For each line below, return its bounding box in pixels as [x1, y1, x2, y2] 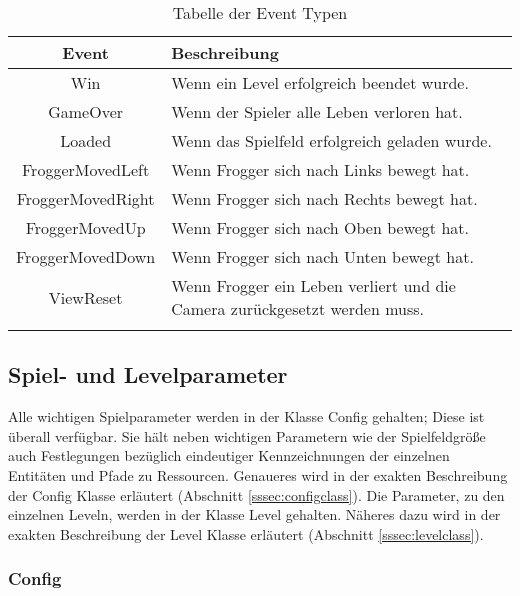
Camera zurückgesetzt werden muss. [171, 297, 425, 320]
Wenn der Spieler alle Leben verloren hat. [171, 100, 463, 123]
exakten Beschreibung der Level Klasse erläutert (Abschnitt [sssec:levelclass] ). [8, 523, 484, 544]
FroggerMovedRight [16, 187, 155, 210]
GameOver [48, 100, 124, 123]
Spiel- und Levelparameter [8, 359, 288, 390]
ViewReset [48, 285, 123, 309]
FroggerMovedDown [16, 245, 156, 268]
